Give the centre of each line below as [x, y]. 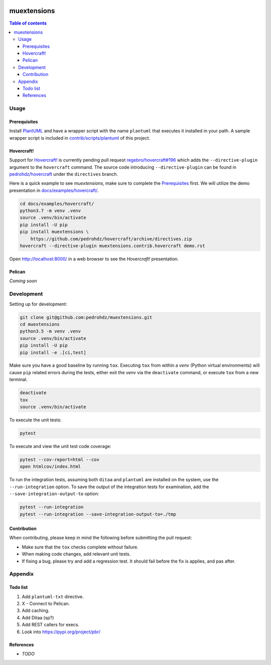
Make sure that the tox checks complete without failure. [80, 547]
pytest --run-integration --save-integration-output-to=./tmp [98, 514]
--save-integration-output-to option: [54, 494]
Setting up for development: [38, 304]
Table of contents [28, 23]
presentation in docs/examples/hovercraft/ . [54, 190]
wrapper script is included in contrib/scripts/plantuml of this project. [80, 138]
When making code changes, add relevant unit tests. [76, 554]
